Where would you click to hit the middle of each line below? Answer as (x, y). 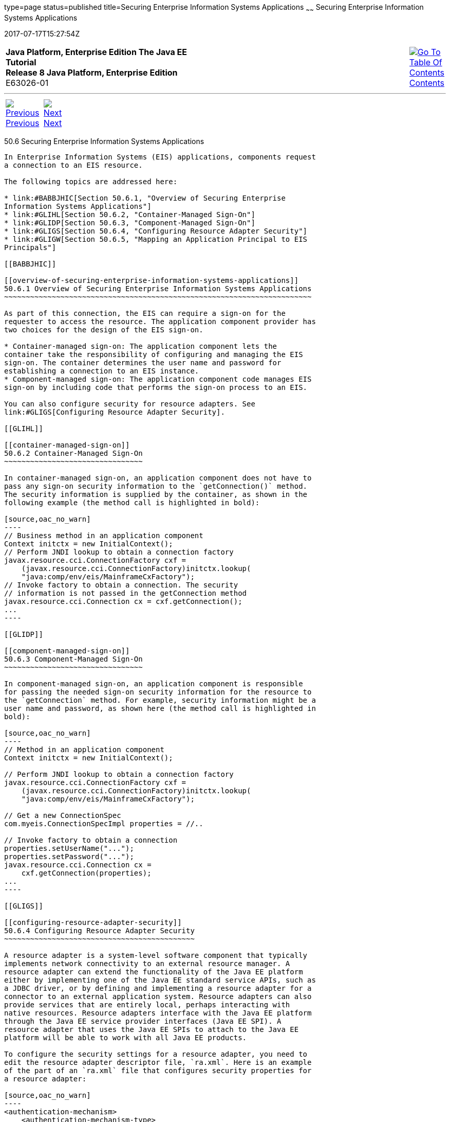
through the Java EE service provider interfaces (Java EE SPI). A (143, 1021)
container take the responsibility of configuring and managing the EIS (154, 354)
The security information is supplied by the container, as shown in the (156, 494)
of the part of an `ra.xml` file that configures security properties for (158, 1070)
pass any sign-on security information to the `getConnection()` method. (156, 486)
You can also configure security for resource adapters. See (130, 404)
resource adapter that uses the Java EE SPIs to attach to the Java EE (152, 1029)
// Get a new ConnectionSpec (63, 815)
